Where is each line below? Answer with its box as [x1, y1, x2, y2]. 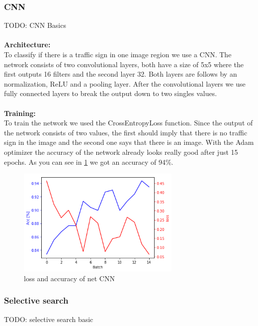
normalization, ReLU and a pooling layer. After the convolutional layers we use [4, 78, 246, 89]
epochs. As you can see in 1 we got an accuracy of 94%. [4, 156, 173, 167]
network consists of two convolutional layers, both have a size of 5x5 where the [4, 59, 244, 69]
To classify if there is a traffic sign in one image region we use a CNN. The [4, 49, 232, 59]
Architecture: [4, 39, 51, 50]
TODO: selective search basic [4, 314, 93, 324]
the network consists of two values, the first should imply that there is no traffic [4, 127, 248, 137]
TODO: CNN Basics [4, 20, 66, 30]
